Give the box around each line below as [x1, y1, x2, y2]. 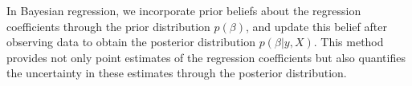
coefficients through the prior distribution [6, 18, 210, 34]
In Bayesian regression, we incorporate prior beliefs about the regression [6, 2, 361, 18]
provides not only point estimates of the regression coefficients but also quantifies [6, 49, 406, 65]
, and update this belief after [246, 18, 387, 34]
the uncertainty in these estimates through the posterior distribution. [6, 64, 347, 81]
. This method [313, 33, 384, 50]
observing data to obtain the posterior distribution [6, 33, 256, 50]
